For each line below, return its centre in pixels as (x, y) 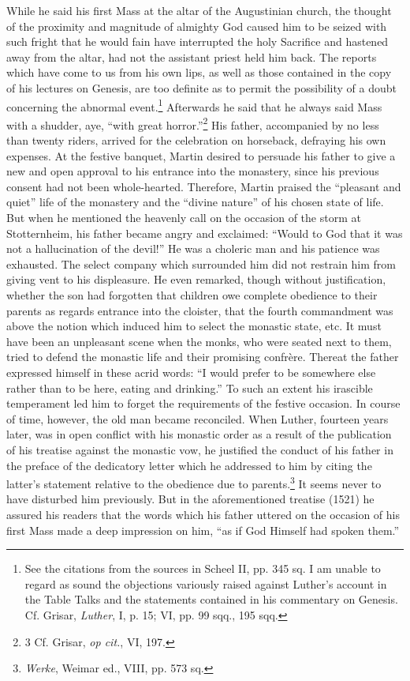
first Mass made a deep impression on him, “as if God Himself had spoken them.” (203, 530)
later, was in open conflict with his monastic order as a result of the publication (199, 434)
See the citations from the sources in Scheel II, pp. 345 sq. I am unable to (203, 568)
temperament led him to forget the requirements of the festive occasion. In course (203, 403)
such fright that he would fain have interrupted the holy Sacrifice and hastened (198, 41)
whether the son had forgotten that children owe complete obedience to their (192, 295)
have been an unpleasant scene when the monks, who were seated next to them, (199, 341)
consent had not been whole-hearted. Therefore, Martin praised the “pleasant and (204, 186)
